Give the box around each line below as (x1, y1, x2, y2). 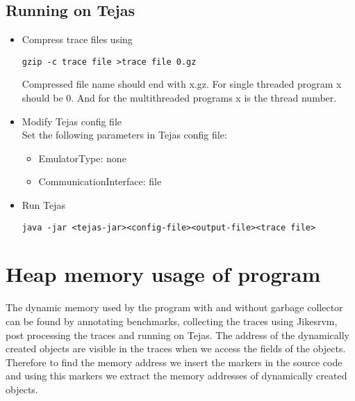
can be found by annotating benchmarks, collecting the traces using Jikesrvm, (6, 313, 338, 328)
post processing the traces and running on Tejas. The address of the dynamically (6, 327, 349, 342)
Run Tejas (22, 198, 65, 212)
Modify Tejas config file (22, 113, 122, 128)
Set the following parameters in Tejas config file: (22, 127, 227, 142)
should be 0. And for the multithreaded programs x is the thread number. (22, 91, 337, 105)
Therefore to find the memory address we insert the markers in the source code (6, 354, 342, 369)
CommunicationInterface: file (38, 174, 162, 189)
